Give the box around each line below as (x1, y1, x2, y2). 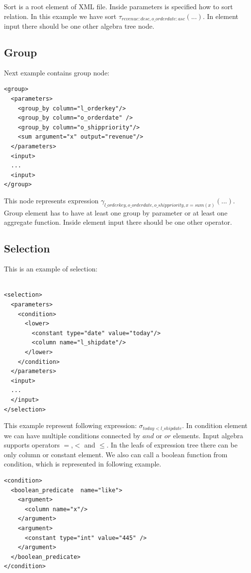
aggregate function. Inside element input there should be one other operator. (4, 217, 232, 227)
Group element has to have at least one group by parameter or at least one (4, 207, 228, 217)
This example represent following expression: (4, 420, 137, 430)
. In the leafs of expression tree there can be (107, 440, 238, 450)
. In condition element (182, 420, 248, 430)
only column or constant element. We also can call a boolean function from (4, 449, 228, 459)
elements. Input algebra (173, 430, 243, 440)
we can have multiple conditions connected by (4, 430, 141, 440)
